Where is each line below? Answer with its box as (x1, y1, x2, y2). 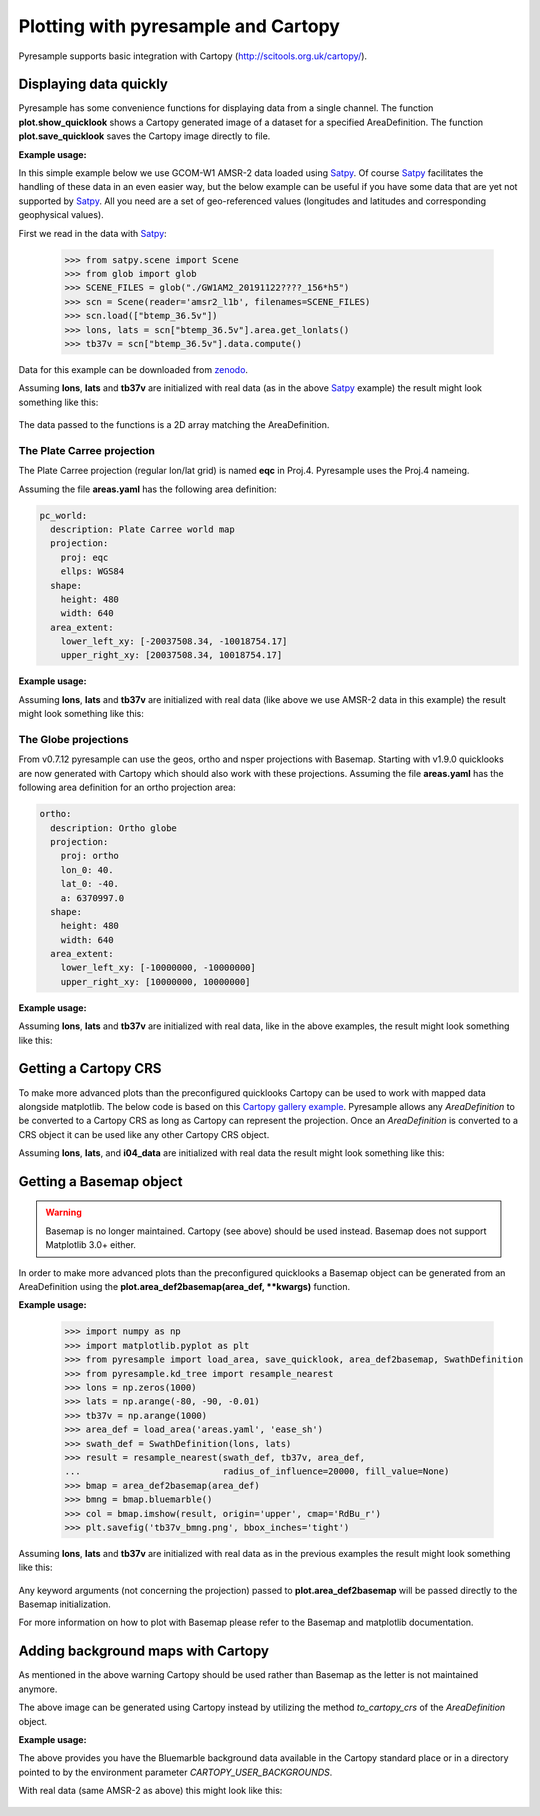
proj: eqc (60, 551, 109, 563)
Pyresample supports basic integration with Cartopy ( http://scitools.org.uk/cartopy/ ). (18, 50, 368, 62)
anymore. (18, 1683, 58, 1695)
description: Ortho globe (50, 822, 177, 834)
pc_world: (39, 510, 88, 521)
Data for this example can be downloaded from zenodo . (18, 363, 249, 375)
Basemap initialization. (18, 1598, 112, 1610)
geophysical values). (18, 209, 104, 221)
